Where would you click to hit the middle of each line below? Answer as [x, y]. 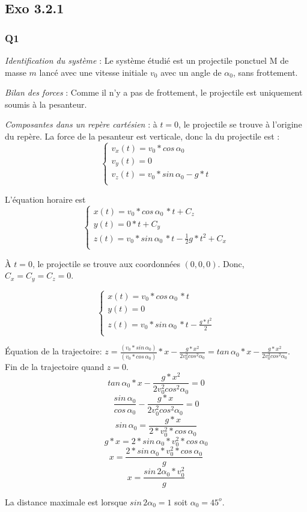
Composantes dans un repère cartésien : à [81, 124]
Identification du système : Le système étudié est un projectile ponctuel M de [147, 60]
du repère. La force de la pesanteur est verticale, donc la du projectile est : [142, 136]
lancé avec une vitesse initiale [93, 72]
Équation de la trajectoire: [53, 351]
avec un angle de [191, 72]
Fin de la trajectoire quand [55, 366]
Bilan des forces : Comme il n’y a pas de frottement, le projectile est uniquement [154, 92]
